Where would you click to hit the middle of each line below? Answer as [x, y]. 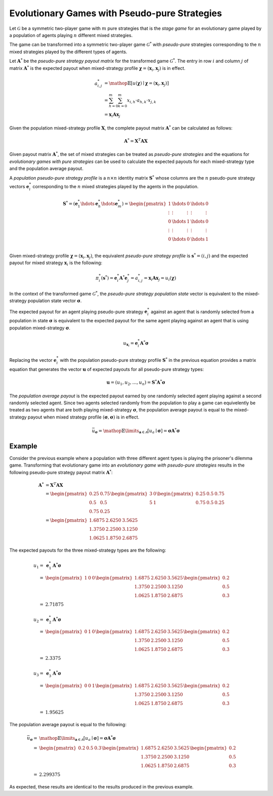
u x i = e [131, 344]
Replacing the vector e [33, 360]
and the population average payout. [46, 169]
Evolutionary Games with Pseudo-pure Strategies [116, 13]
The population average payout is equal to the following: [68, 724]
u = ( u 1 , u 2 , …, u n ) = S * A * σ [136, 383]
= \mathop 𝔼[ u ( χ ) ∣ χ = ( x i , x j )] [137, 84]
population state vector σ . [55, 301]
